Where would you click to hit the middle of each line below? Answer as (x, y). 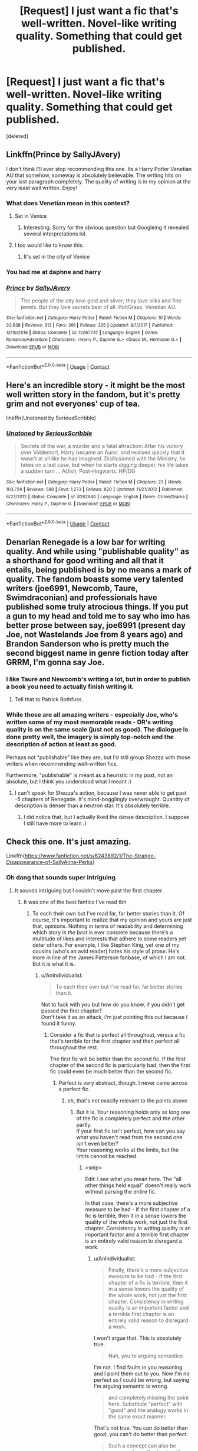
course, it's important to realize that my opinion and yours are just (112, 920)
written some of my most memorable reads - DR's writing (90, 722)
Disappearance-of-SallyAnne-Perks (49, 862)
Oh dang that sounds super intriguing (61, 878)
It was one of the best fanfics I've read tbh (75, 902)
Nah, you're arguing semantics (146, 1356)
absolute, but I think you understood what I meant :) (69, 781)
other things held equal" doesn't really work (138, 1185)
